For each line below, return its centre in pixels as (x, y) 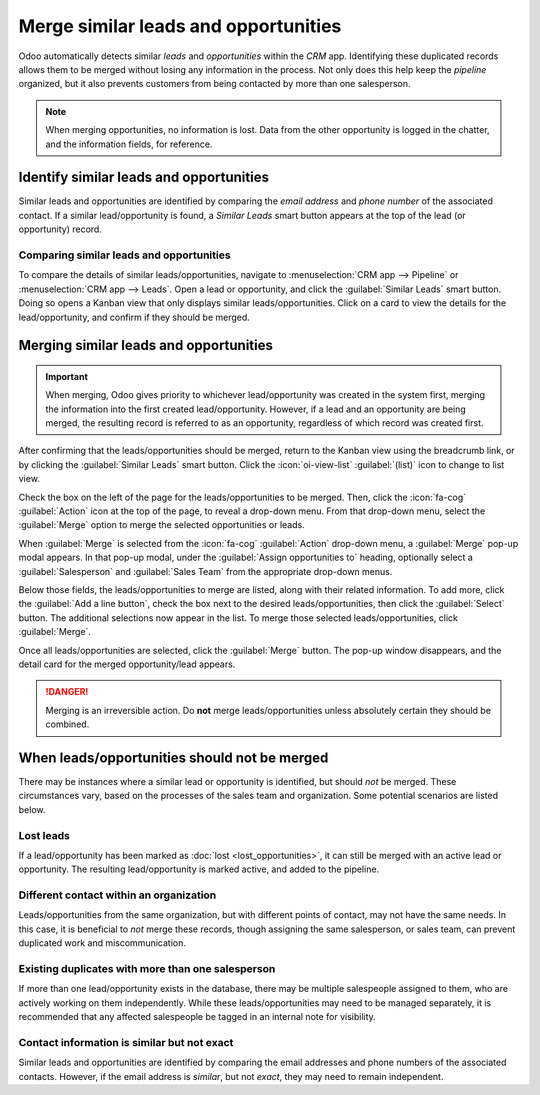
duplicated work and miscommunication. (102, 943)
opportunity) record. (60, 229)
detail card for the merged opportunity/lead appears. (127, 664)
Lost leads (44, 835)
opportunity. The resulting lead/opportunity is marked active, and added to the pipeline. (199, 869)
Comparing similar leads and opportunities (124, 255)
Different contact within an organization (117, 895)
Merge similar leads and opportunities (180, 26)
